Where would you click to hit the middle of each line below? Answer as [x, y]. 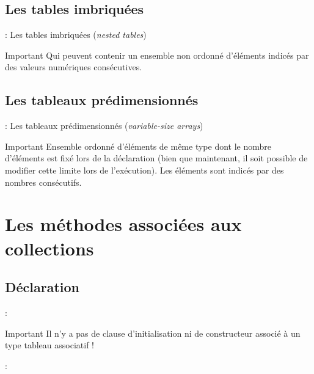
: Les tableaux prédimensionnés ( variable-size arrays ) [104, 126]
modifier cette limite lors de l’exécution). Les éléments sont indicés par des [144, 170]
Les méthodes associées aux [123, 224]
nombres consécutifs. [43, 182]
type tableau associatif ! [49, 345]
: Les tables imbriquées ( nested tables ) [76, 35]
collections [49, 248]
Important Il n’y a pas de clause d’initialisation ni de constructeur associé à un [153, 333]
